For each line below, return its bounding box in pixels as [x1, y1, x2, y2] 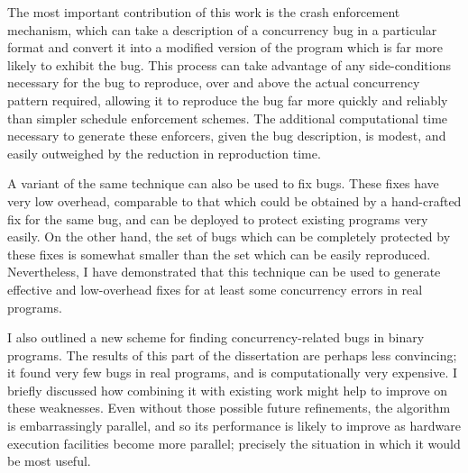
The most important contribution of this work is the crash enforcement [7, 3, 400, 21]
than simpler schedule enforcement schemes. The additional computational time [7, 108, 448, 127]
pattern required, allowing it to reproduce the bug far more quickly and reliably [7, 90, 448, 109]
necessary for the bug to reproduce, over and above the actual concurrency [7, 73, 420, 92]
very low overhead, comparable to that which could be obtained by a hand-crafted [7, 191, 462, 210]
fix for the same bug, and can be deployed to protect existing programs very [7, 209, 428, 228]
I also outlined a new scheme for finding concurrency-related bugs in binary [7, 328, 425, 347]
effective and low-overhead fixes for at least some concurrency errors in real [7, 279, 423, 298]
